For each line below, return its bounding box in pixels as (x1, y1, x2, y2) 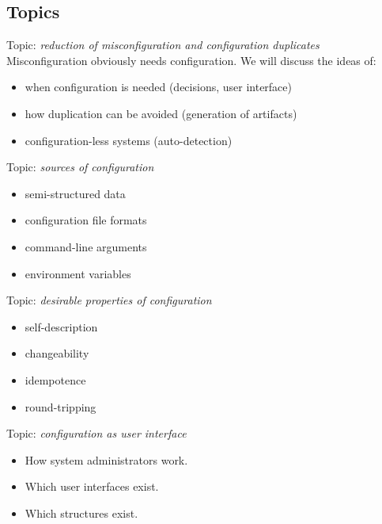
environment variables (25, 265, 131, 281)
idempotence (25, 371, 86, 388)
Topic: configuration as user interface (6, 425, 187, 442)
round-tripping (25, 398, 96, 415)
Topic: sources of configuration (6, 159, 154, 175)
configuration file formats (25, 212, 147, 228)
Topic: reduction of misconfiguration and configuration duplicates (6, 36, 320, 53)
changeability (25, 345, 89, 361)
